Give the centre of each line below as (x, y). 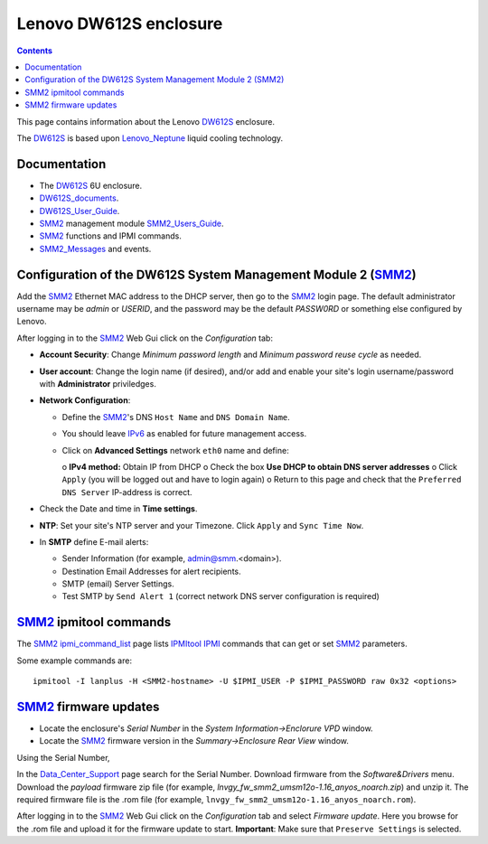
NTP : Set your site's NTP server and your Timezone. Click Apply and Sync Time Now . (202, 525)
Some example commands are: (75, 661)
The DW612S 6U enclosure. (91, 185)
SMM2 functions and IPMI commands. (111, 236)
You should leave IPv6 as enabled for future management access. (184, 434)
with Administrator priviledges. (98, 384)
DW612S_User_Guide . (80, 211)
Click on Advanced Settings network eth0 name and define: (175, 450)
